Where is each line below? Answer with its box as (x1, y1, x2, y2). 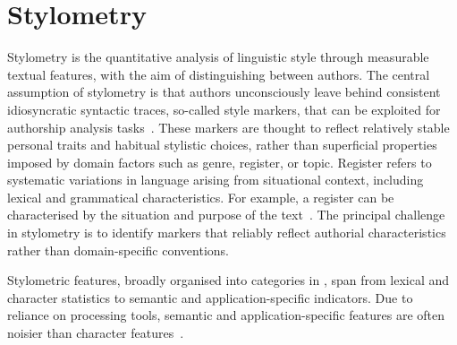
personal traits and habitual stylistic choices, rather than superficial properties (7, 135, 437, 154)
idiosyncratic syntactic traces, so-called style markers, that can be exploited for (7, 99, 441, 118)
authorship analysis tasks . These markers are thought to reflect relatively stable (7, 117, 450, 136)
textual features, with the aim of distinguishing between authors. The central (7, 65, 430, 83)
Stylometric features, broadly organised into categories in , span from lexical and (7, 271, 450, 289)
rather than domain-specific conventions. (7, 240, 229, 259)
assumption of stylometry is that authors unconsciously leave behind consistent (7, 82, 441, 101)
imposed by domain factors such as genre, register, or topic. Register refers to (7, 152, 432, 171)
